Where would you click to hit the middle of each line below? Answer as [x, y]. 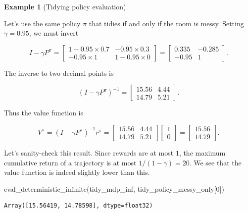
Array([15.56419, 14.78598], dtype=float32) [78, 206]
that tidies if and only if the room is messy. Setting [166, 23]
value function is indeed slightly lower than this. [77, 172]
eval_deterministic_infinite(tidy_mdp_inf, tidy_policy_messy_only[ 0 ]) [114, 188]
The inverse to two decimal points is [59, 73]
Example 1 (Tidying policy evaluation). [66, 6]
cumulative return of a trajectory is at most [70, 162]
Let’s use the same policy [42, 23]
